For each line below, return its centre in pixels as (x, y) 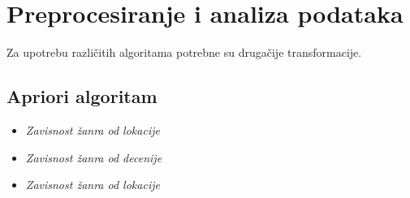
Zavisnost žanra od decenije (94, 157)
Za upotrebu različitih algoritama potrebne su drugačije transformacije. (184, 52)
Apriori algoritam (82, 96)
